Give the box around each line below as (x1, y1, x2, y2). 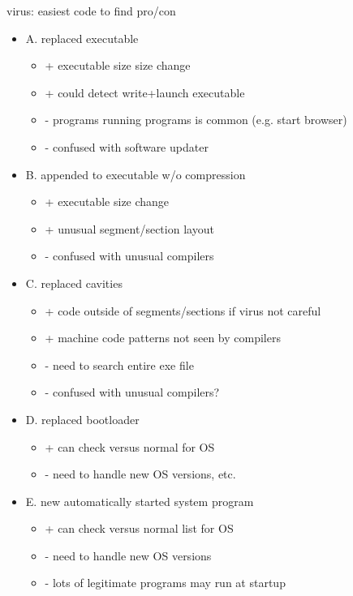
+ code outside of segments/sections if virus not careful (45, 302, 321, 319)
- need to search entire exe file (45, 356, 194, 373)
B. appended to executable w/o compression (25, 165, 246, 182)
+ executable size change (45, 193, 170, 210)
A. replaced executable (25, 29, 139, 46)
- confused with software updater (45, 138, 209, 155)
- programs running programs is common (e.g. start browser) (45, 111, 347, 128)
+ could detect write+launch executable (45, 84, 245, 101)
